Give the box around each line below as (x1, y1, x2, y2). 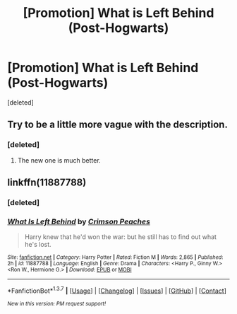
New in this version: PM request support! (7, 300, 107, 307)
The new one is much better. (17, 156, 101, 164)
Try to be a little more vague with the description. (7, 119, 228, 131)
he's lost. (24, 240, 51, 249)
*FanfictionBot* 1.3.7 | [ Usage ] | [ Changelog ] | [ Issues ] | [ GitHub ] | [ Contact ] (7, 285, 227, 295)
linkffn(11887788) (7, 177, 87, 189)
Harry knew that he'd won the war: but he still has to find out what (24, 233, 217, 241)
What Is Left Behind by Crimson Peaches (7, 216, 150, 226)
